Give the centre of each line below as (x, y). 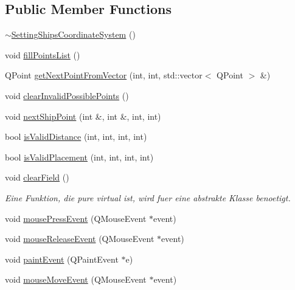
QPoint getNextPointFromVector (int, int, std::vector (104, 75)
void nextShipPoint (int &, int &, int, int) (83, 116)
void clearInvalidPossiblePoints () (67, 95)
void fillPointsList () (43, 54)
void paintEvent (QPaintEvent (62, 259)
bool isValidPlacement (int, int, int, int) (79, 157)
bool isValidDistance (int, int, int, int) (76, 136)
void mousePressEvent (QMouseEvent (76, 218)
